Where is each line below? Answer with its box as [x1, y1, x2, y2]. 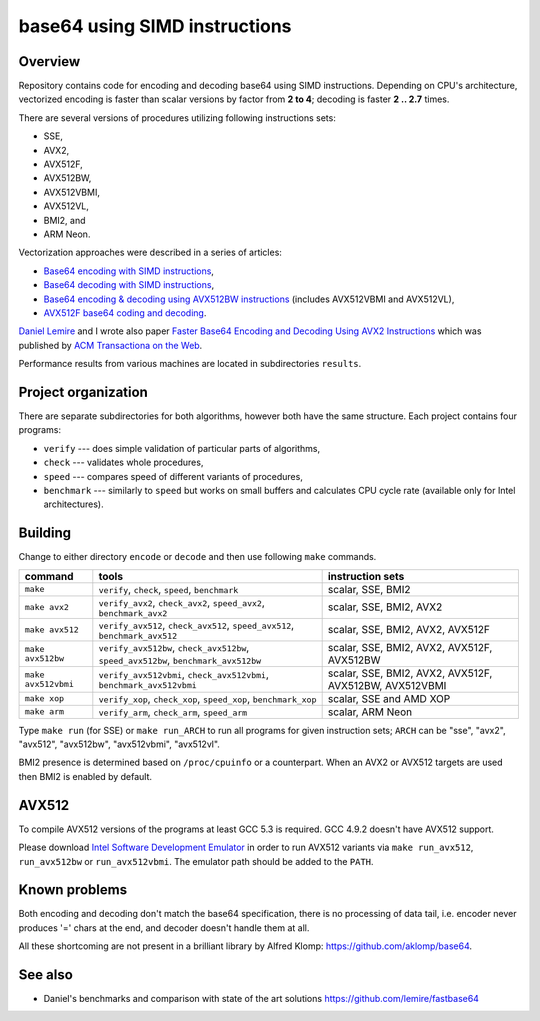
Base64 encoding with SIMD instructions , [43, 265, 215, 277]
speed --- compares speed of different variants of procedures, [43, 470, 304, 482]
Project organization [18, 383, 149, 400]
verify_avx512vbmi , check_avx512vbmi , [98, 668, 270, 682]
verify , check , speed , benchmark [98, 582, 239, 596]
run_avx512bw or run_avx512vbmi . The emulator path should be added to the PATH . [18, 855, 374, 867]
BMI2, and [43, 214, 86, 226]
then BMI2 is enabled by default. [18, 770, 153, 782]
